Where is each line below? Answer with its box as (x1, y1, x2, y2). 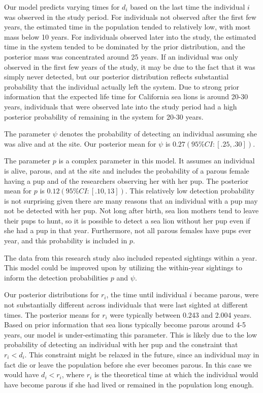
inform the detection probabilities (4, 272, 109, 283)
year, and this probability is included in (4, 235, 127, 246)
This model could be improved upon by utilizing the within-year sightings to (4, 262, 242, 273)
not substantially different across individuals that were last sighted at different (4, 299, 248, 310)
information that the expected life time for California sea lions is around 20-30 (4, 91, 248, 102)
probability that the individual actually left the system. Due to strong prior (4, 81, 240, 92)
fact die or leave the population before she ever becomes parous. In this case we (4, 359, 252, 370)
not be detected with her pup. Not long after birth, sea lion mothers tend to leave (4, 205, 259, 216)
